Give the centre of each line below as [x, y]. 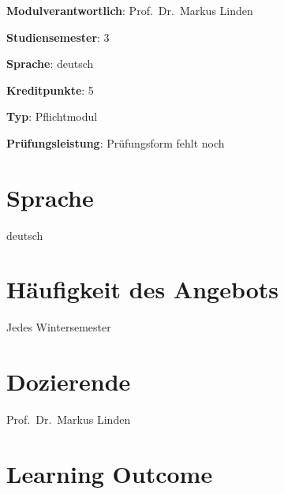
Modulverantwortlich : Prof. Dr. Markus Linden [130, 10]
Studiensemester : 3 [58, 37]
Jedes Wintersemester [59, 327]
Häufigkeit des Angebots [143, 289]
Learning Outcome [110, 473]
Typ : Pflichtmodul [52, 116]
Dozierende [69, 382]
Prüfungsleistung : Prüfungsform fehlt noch [116, 142]
